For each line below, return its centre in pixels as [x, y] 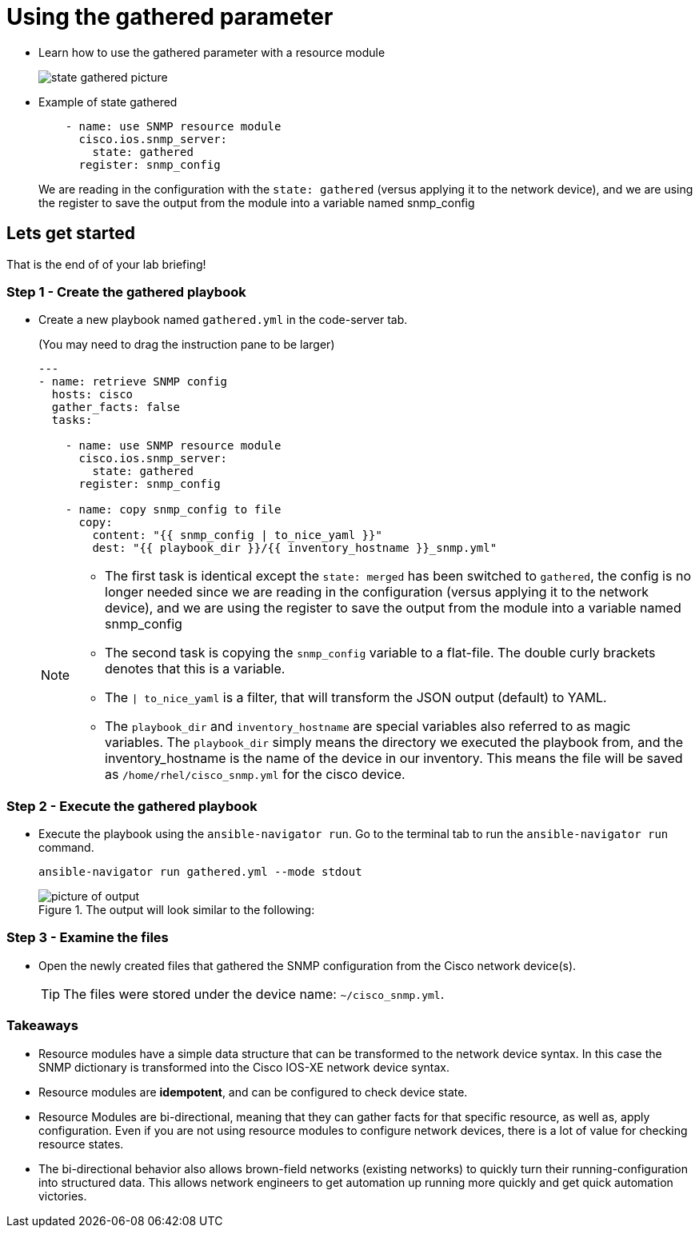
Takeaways [42, 1026]
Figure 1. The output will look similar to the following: [177, 910]
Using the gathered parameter [170, 17]
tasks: [72, 420]
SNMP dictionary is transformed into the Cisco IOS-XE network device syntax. [244, 1067]
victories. [63, 1196]
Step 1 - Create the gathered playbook [126, 292]
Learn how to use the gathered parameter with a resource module [212, 52]
